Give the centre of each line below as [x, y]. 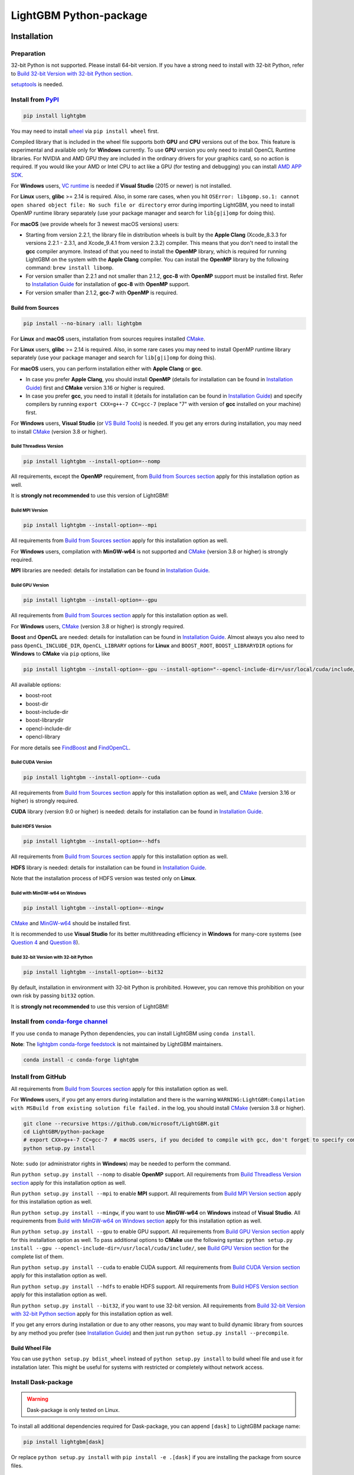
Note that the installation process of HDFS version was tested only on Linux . [104, 879]
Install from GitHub [39, 1077]
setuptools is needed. [37, 84]
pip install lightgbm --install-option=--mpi [90, 525]
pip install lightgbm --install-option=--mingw [93, 908]
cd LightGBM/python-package [64, 1132]
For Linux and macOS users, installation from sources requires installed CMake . [108, 339]
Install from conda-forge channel [59, 1022]
